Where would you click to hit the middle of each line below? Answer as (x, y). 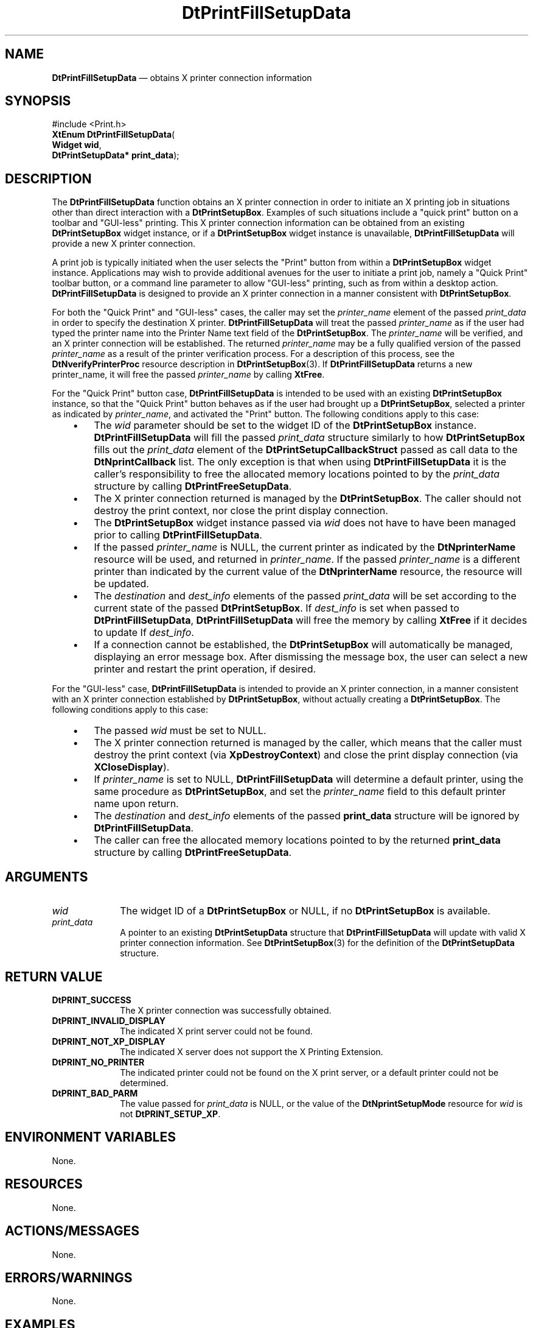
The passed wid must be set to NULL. (180, 731)
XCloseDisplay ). (132, 767)
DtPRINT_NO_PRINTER (98, 1062)
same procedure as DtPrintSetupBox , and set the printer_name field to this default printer (300, 792)
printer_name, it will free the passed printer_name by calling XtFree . (188, 375)
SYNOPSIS (38, 101)
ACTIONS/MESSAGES (72, 1231)
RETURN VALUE (54, 977)
